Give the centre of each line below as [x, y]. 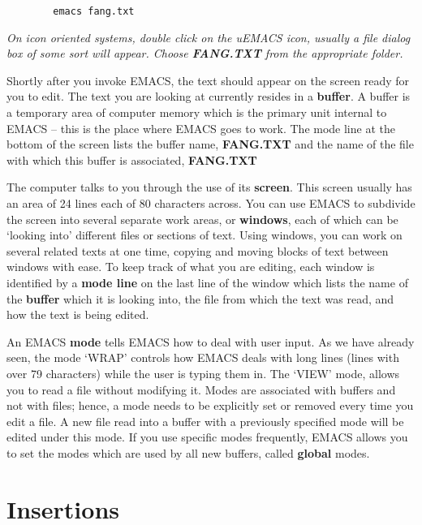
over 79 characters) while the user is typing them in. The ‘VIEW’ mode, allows [203, 373]
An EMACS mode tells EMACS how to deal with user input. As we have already [211, 341]
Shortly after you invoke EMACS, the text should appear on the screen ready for [208, 80]
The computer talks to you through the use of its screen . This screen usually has [209, 187]
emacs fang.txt [94, 11]
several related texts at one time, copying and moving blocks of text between [198, 250]
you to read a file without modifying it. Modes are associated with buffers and [201, 389]
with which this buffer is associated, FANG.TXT [132, 159]
